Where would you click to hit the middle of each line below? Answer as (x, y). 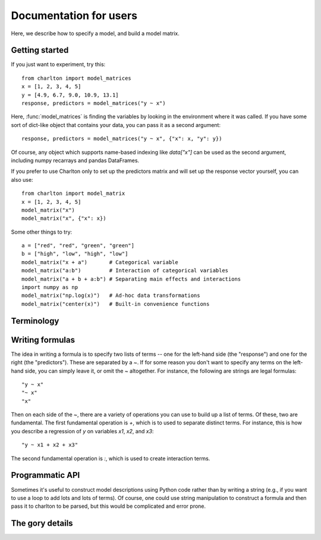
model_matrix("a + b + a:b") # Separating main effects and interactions (131, 279)
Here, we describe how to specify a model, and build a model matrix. (95, 33)
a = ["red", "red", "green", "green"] (78, 246)
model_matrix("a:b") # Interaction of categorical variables (125, 271)
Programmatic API (45, 475)
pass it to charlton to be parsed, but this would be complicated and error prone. (108, 506)
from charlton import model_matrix (73, 193)
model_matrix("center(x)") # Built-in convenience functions (116, 304)
